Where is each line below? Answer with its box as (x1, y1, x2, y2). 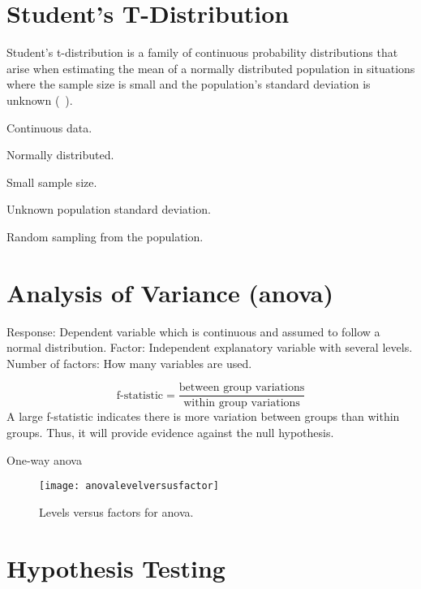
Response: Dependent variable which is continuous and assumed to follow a (6, 323, 380, 340)
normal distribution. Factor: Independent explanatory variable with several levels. (6, 339, 413, 356)
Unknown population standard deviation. (6, 201, 211, 218)
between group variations (178, 382, 305, 394)
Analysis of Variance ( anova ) (6, 275, 334, 309)
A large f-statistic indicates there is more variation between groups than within (6, 408, 400, 425)
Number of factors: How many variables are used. (6, 354, 252, 371)
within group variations (183, 397, 300, 409)
